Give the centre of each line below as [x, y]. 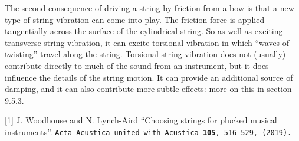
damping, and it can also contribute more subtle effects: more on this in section [148, 89]
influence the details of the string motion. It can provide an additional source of [149, 77]
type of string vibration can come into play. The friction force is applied [135, 19]
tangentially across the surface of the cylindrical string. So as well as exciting [144, 31]
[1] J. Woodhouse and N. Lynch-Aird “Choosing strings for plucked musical [141, 120]
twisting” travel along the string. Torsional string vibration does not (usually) [145, 54]
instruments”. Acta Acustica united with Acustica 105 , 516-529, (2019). [148, 131]
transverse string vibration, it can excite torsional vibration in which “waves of [147, 42]
